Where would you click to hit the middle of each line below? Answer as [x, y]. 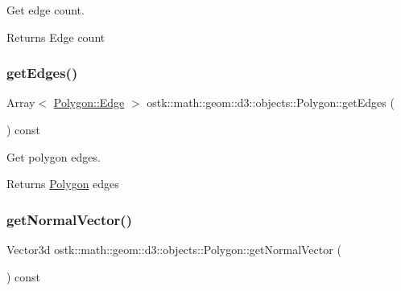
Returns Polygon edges [63, 184]
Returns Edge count [56, 37]
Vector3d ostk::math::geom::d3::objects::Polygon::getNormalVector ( [174, 249]
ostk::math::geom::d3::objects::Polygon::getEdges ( [271, 102]
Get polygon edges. [54, 156]
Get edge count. [45, 10]
